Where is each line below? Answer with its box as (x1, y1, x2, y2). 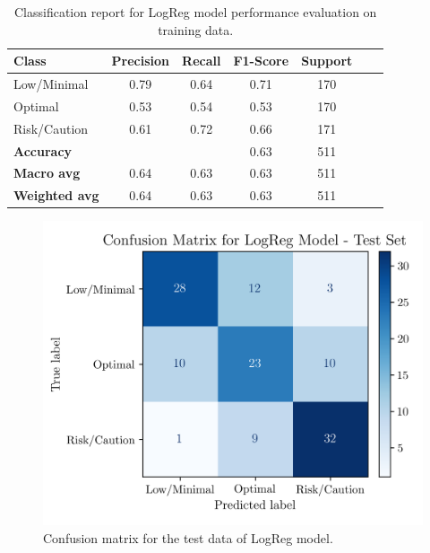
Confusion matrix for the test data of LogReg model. (43, 529, 333, 548)
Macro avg (13, 163, 81, 182)
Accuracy (13, 141, 73, 160)
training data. (158, 20, 234, 39)
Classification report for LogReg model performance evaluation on (13, 3, 377, 21)
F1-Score (233, 51, 289, 70)
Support (301, 51, 353, 70)
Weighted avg (13, 186, 99, 205)
